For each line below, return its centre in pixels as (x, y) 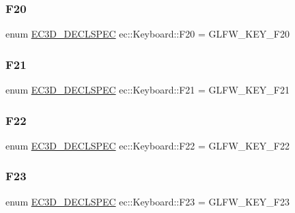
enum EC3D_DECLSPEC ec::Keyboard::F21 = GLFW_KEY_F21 (147, 90)
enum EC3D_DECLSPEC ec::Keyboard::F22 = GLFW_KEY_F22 (147, 145)
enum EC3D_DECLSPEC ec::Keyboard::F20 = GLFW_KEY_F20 (147, 34)
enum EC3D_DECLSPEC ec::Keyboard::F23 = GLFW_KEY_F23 (147, 201)
